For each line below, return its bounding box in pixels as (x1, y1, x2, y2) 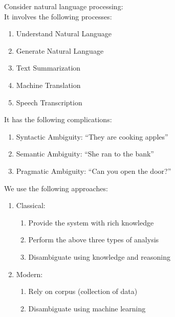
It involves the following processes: (4, 11, 112, 21)
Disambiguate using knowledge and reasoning (28, 251, 170, 262)
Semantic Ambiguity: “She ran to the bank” (16, 148, 154, 159)
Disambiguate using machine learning (28, 303, 146, 313)
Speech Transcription (16, 97, 82, 107)
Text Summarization (16, 62, 81, 73)
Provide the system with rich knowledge (28, 217, 154, 228)
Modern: (16, 268, 43, 279)
